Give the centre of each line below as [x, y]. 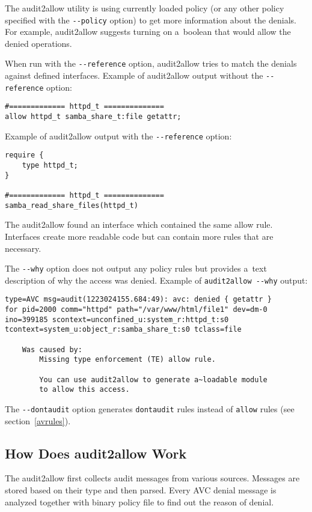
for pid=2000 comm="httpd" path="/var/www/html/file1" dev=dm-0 [136, 310]
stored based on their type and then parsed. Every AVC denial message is [141, 490]
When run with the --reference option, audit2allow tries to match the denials [151, 63]
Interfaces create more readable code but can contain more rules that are [139, 236]
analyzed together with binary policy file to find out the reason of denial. [139, 501]
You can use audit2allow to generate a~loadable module [153, 379]
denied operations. [38, 43]
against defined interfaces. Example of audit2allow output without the [134, 75]
